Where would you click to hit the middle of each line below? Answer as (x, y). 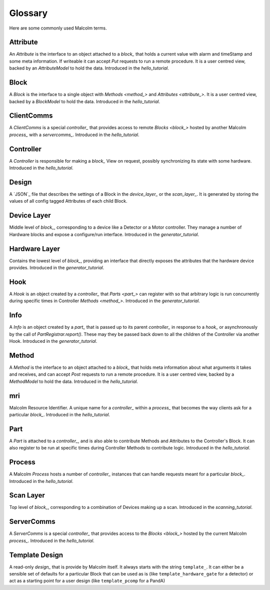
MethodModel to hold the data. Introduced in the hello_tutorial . (74, 381)
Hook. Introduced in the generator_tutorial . (53, 341)
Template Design (36, 555)
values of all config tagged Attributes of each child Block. (68, 201)
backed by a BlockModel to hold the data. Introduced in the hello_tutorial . (85, 101)
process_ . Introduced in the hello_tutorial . (52, 540)
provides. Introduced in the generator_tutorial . (57, 268)
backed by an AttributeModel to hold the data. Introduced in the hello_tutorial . (89, 68)
